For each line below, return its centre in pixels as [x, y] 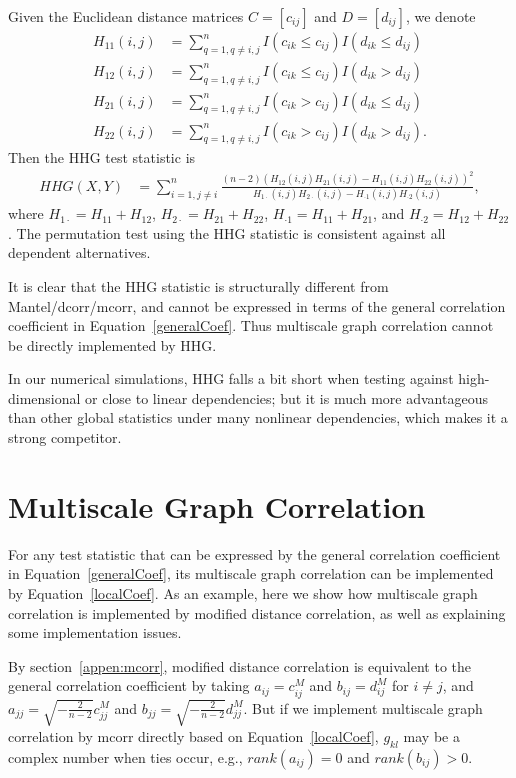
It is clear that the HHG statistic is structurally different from [198, 285]
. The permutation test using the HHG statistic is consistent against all [227, 232]
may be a [431, 735]
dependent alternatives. [79, 252]
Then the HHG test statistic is [102, 157]
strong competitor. [65, 437]
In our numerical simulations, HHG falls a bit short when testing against [231, 378]
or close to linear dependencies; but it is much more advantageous [286, 397]
